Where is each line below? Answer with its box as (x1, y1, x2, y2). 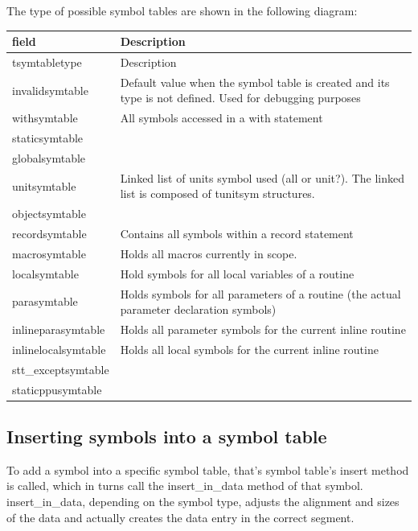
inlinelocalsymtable (12, 340, 106, 357)
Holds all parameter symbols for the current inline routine (120, 321, 406, 337)
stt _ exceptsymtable (12, 360, 109, 377)
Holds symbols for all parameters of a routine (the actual (120, 285, 401, 302)
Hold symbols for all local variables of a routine (120, 265, 354, 282)
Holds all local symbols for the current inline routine (120, 340, 379, 357)
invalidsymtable (12, 81, 88, 98)
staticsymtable (12, 130, 84, 146)
